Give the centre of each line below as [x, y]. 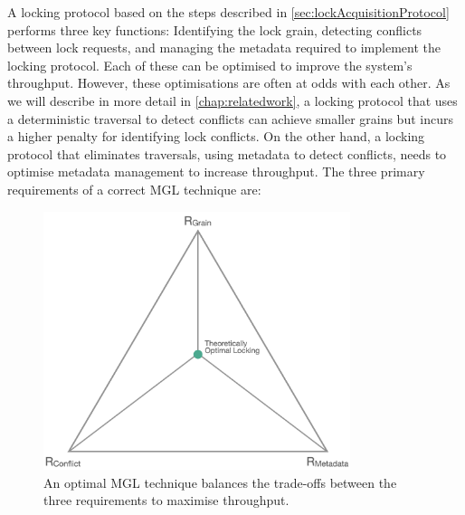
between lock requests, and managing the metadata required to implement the [224, 48]
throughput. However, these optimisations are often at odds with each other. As [229, 83]
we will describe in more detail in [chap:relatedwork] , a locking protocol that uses [232, 100]
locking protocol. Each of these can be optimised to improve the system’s [210, 65]
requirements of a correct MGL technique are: [134, 189]
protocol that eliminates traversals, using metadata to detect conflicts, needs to [227, 153]
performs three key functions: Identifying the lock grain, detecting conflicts [215, 29]
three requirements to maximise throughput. [166, 500]
